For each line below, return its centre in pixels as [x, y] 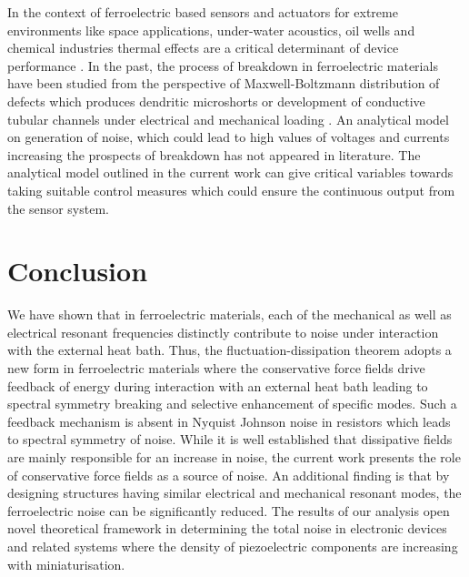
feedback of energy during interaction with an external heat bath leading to [218, 385]
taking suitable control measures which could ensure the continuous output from [231, 190]
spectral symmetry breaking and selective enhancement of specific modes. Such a [232, 404]
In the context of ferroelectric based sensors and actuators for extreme [203, 12]
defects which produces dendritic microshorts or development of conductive [216, 101]
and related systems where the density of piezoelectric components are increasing [233, 546]
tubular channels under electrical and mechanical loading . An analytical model [228, 119]
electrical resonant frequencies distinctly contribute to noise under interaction [223, 332]
